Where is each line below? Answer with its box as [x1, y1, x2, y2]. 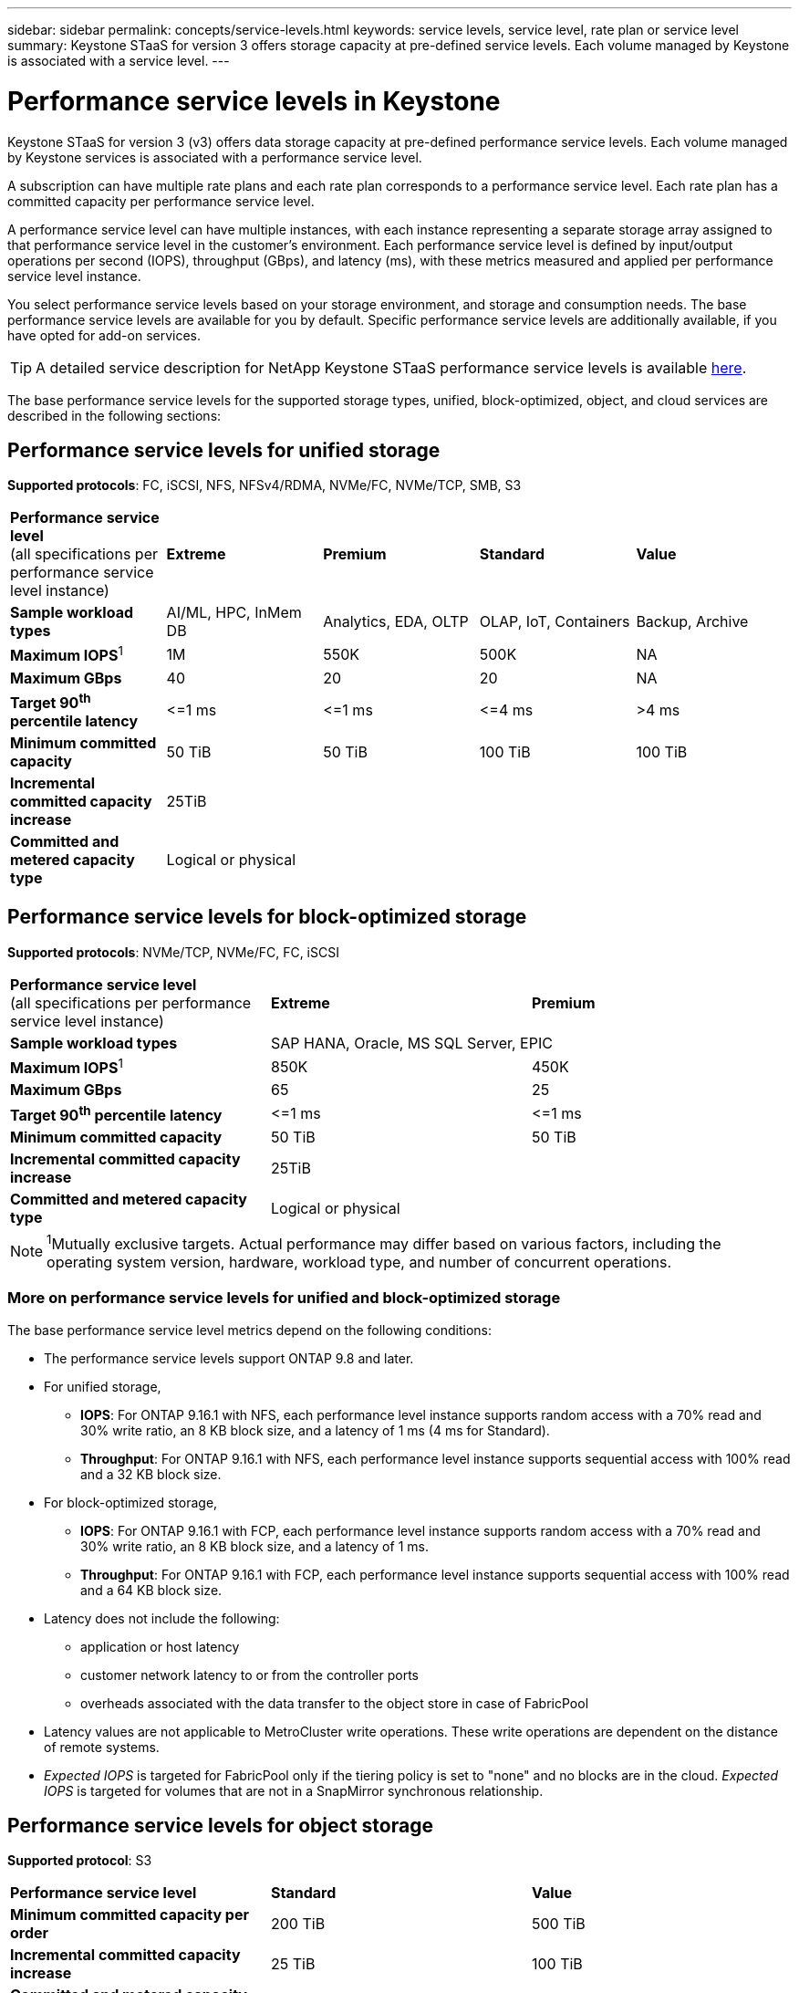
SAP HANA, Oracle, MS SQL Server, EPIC [270, 1033, 553, 1052]
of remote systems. [44, 1738, 160, 1755]
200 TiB [270, 1915, 326, 1934]
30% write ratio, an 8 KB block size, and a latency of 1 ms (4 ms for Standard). [80, 1422, 550, 1438]
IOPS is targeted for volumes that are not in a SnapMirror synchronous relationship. [44, 1782, 544, 1799]
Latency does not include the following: [44, 1610, 280, 1626]
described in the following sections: [7, 407, 222, 423]
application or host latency [80, 1638, 240, 1654]
